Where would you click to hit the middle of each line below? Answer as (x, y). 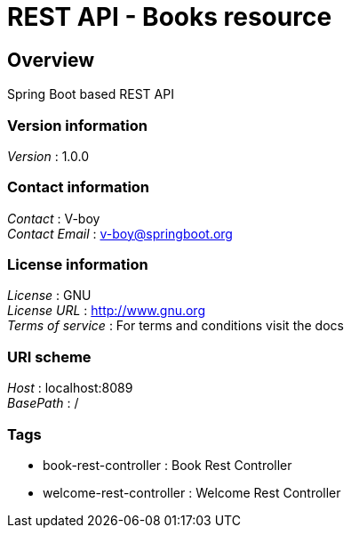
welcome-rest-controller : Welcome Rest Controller (192, 492)
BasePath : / (43, 403)
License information (78, 265)
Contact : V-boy (54, 218)
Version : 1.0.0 (48, 156)
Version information (77, 125)
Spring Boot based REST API (91, 94)
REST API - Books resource (170, 17)
